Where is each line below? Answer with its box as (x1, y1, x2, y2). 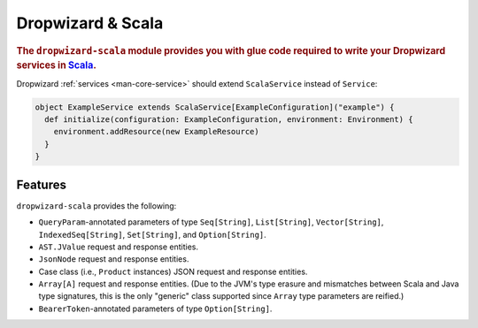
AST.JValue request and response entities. (38, 241, 199, 252)
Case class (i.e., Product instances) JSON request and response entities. (38, 266, 308, 277)
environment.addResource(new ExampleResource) (53, 126, 260, 137)
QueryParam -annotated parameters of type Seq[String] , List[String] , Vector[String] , (38, 217, 384, 227)
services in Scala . (16, 59, 96, 72)
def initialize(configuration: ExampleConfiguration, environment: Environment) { (44, 115, 413, 125)
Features (16, 177, 66, 192)
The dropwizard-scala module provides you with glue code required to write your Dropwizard (16, 44, 446, 57)
